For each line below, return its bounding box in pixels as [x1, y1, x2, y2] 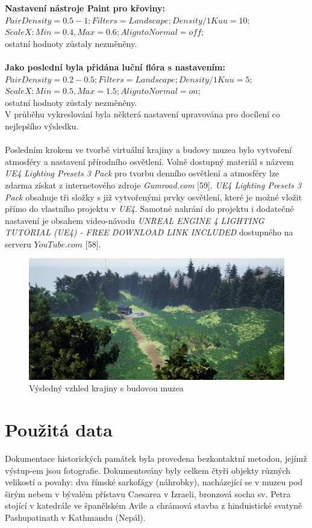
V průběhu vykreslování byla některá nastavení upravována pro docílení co [5, 108, 280, 120]
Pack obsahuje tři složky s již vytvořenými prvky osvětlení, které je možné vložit [5, 190, 302, 203]
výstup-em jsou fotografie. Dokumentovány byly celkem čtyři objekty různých [5, 464, 291, 476]
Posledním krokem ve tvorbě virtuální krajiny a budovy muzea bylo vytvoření [5, 143, 292, 156]
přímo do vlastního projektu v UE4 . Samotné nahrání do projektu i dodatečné [5, 202, 294, 215]
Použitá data [5, 417, 113, 442]
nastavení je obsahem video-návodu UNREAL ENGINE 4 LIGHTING [5, 214, 264, 226]
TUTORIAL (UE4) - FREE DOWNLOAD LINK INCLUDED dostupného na [5, 226, 293, 238]
